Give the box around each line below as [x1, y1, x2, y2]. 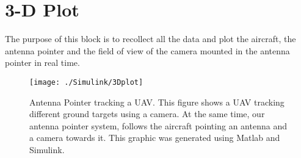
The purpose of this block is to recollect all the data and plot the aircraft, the [5, 32, 296, 45]
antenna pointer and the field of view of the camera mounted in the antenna [5, 44, 290, 57]
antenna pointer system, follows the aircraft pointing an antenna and [29, 119, 287, 132]
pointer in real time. [5, 56, 80, 69]
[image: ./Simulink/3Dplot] [29, 77, 143, 87]
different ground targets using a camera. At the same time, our [29, 107, 265, 120]
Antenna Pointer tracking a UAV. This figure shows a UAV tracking [29, 95, 285, 108]
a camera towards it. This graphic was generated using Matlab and [29, 131, 280, 144]
